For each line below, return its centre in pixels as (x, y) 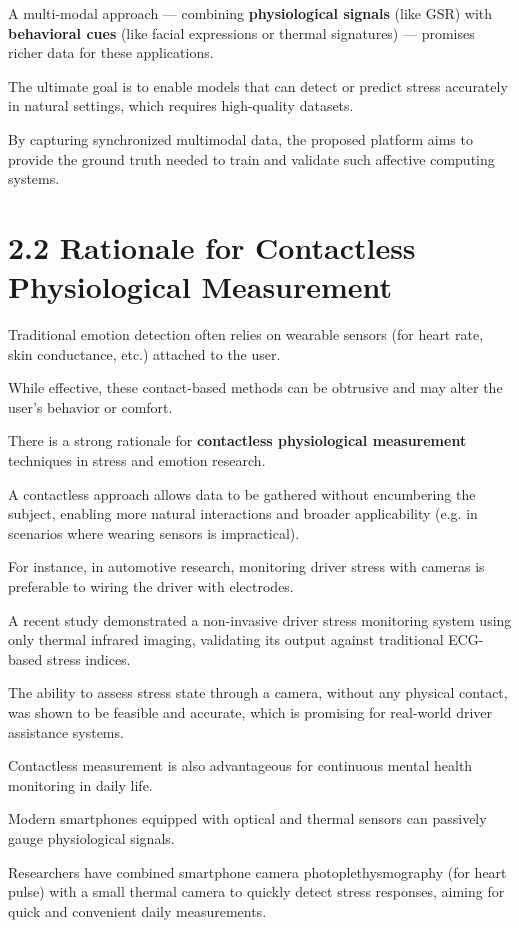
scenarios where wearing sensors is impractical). (154, 532)
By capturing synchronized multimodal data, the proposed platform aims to (240, 138)
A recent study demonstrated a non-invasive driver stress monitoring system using (260, 619)
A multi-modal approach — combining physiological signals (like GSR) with (250, 13)
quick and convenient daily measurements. (137, 910)
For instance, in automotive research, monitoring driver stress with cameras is (246, 566)
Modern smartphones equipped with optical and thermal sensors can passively (247, 818)
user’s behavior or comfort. (90, 406)
